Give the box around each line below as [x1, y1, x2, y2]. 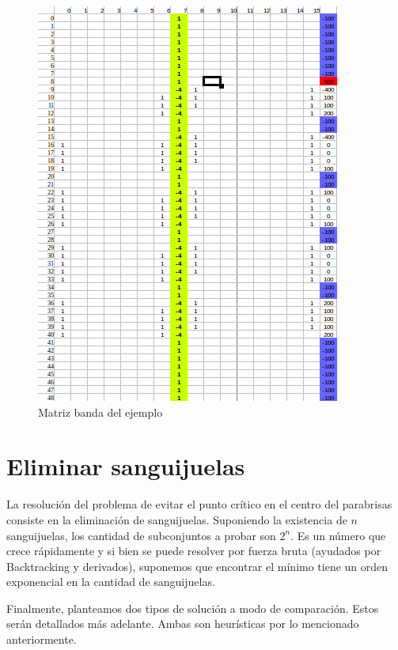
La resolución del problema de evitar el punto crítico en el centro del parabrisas [6, 496, 392, 512]
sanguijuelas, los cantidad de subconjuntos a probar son [6, 527, 276, 543]
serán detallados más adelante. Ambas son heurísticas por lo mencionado [6, 615, 359, 632]
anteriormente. [6, 631, 77, 648]
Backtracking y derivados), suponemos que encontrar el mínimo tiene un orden [6, 557, 389, 574]
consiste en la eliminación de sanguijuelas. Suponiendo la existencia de [6, 511, 347, 527]
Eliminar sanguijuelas [6, 450, 245, 482]
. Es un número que [290, 527, 386, 543]
